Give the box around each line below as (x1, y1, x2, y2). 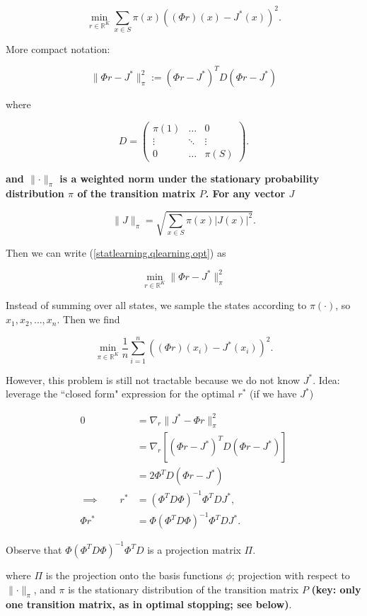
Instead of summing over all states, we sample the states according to (6, 298, 307, 313)
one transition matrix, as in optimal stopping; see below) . (6, 597, 292, 612)
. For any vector (205, 186, 286, 201)
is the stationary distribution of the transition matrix (68, 581, 299, 596)
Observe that (6, 542, 62, 557)
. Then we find (57, 312, 120, 327)
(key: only (311, 581, 361, 596)
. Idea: (313, 372, 340, 387)
